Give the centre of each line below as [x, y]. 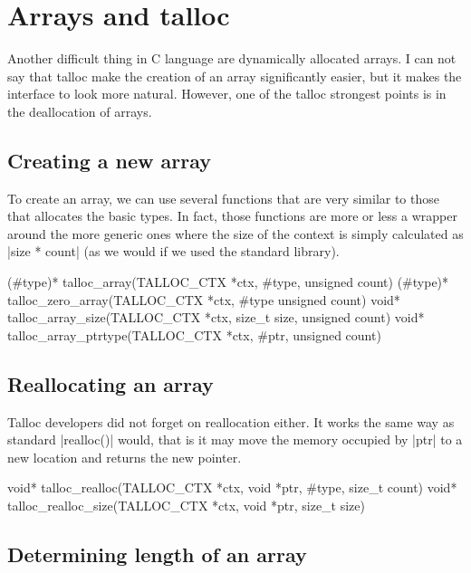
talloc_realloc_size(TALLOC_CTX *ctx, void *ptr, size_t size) [186, 506]
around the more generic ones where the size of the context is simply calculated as [235, 233]
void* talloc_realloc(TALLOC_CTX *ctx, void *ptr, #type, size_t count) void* [232, 487]
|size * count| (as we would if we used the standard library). [173, 251]
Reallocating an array [111, 383]
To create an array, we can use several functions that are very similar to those [223, 198]
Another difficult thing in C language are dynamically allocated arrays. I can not [232, 58]
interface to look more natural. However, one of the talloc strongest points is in [227, 94]
